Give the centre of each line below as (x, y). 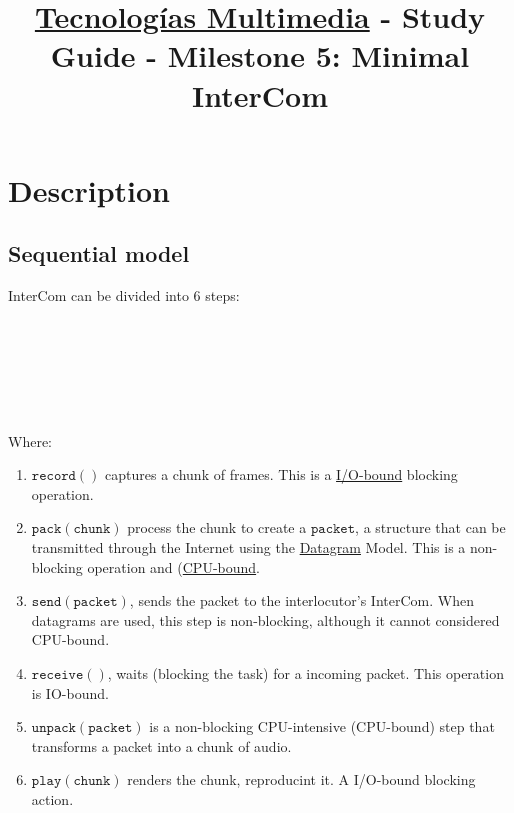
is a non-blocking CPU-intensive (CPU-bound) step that (322, 726)
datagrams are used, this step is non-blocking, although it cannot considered (265, 619)
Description (89, 189)
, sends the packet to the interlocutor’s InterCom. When (301, 600)
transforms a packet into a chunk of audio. (161, 745)
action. (52, 799)
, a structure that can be (430, 527)
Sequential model (99, 253)
